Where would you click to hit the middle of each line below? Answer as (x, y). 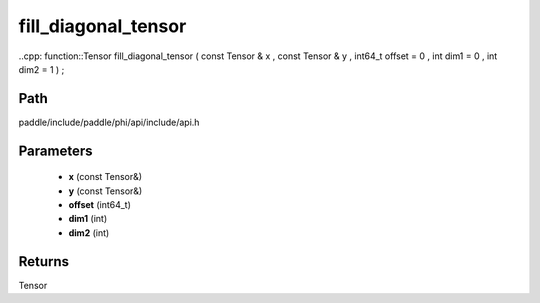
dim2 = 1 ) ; (41, 69)
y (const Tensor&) (105, 191)
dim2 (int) (89, 232)
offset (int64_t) (100, 205)
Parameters (55, 150)
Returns (44, 261)
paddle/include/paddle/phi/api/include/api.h (109, 122)
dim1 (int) (88, 219)
